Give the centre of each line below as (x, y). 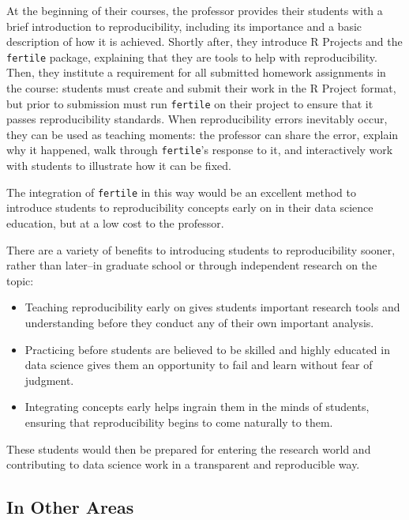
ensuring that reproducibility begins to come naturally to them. (179, 422)
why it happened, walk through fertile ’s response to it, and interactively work (200, 150)
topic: (20, 280)
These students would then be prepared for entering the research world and (189, 448)
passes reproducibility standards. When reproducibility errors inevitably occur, (197, 119)
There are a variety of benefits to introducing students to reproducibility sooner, (201, 249)
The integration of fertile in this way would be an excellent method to (182, 192)
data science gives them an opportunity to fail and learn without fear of (199, 365)
